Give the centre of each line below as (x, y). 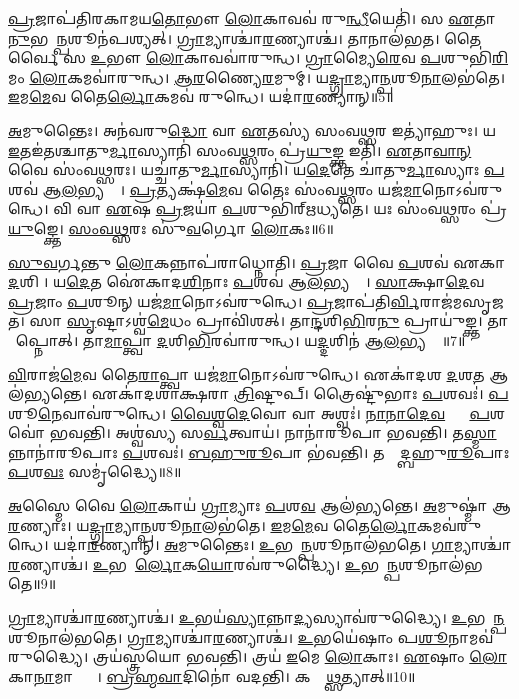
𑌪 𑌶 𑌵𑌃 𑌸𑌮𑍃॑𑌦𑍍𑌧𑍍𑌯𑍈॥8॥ (95, 471)
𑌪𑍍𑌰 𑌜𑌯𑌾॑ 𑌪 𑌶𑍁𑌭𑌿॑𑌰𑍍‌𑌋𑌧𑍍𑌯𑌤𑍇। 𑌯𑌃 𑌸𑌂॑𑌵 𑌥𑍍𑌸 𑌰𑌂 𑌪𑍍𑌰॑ (331, 208)
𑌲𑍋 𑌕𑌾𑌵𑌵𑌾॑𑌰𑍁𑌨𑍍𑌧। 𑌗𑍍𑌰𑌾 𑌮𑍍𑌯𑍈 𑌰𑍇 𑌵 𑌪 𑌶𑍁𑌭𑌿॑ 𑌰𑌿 (327, 57)
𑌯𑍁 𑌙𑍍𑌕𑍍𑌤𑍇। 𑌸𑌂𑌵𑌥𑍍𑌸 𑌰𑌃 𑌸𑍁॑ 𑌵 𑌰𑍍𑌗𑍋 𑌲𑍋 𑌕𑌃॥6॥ (171, 227)
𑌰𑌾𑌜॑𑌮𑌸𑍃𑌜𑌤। (461, 300)
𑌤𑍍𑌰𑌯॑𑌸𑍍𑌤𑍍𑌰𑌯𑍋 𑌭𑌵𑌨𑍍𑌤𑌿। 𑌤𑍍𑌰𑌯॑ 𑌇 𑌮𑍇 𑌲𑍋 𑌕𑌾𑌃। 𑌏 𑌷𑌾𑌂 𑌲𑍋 (299, 656)
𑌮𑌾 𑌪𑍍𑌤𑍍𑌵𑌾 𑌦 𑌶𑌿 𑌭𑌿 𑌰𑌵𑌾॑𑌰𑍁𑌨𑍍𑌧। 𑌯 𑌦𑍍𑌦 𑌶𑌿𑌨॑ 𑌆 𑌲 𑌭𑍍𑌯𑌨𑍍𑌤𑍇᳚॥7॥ (285, 339)
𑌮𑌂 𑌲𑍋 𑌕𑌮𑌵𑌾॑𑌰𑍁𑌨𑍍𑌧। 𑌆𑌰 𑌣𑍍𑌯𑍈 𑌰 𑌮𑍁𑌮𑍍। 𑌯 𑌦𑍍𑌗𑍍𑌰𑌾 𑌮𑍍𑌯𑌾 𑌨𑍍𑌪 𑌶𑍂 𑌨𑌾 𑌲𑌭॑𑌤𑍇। (257, 76)
